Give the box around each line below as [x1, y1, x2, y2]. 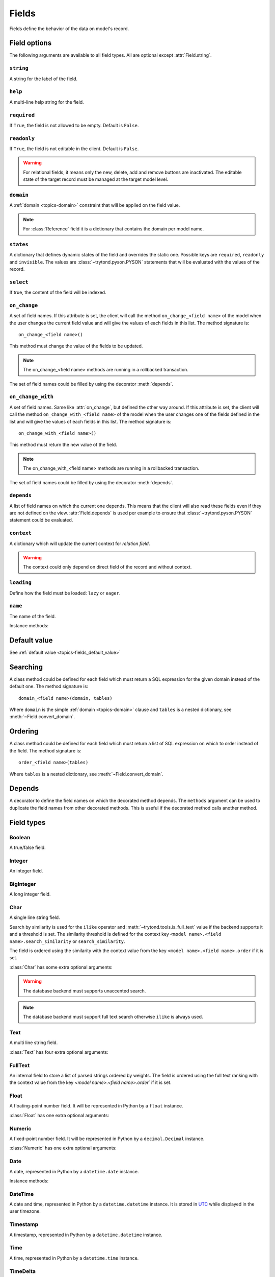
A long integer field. [9, 891, 51, 897]
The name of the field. [9, 613, 56, 619]
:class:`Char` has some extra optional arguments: [9, 964, 113, 970]
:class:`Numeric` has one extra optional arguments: [9, 1145, 117, 1151]
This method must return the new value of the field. [9, 442, 117, 448]
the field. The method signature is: [9, 747, 81, 753]
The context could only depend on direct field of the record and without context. [23, 564, 192, 570]
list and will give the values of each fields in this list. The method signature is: [9, 418, 172, 424]
